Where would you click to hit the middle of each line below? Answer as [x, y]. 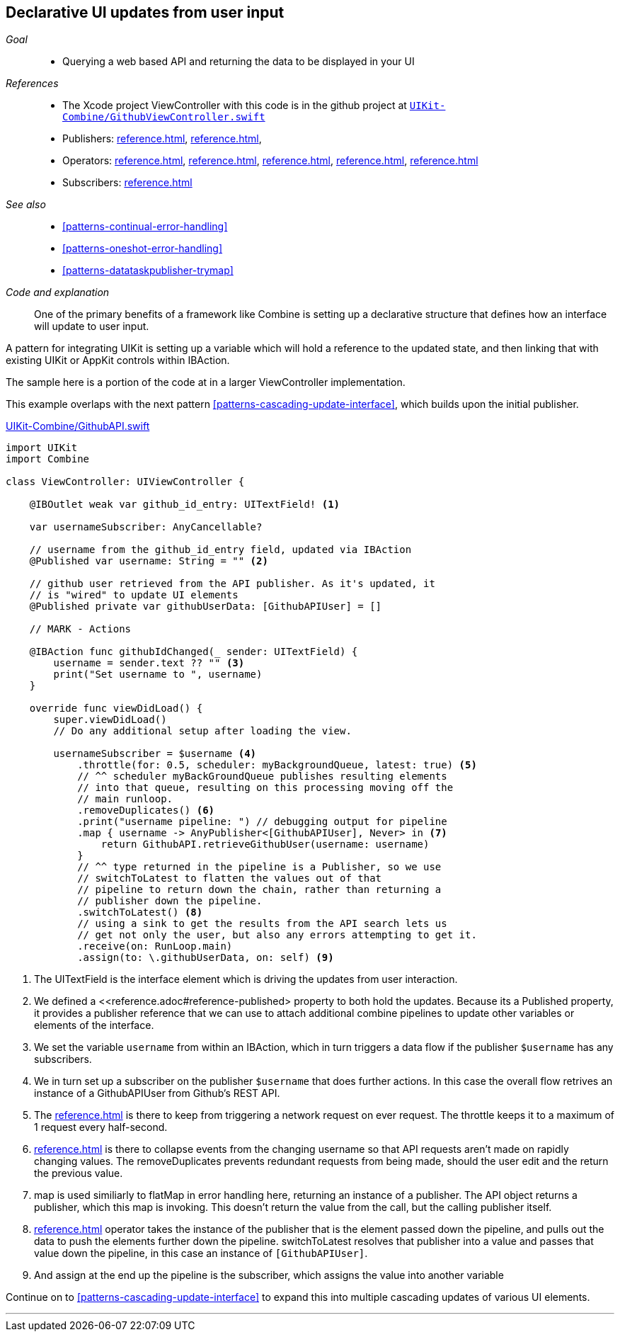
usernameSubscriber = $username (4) [155, 754]
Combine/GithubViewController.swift [164, 117]
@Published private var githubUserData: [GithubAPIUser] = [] [206, 607]
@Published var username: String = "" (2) [149, 561]
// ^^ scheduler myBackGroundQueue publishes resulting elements [262, 776]
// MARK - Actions [80, 629]
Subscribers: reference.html [127, 183]
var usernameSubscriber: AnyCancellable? [146, 527]
